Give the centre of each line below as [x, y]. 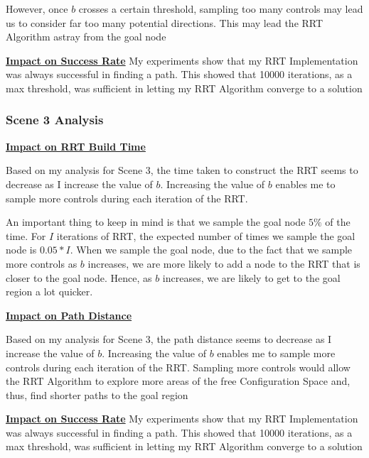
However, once [37, 9]
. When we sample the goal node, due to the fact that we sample [211, 250]
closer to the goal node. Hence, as [79, 277]
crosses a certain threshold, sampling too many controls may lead [221, 9]
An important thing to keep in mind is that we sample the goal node [156, 222]
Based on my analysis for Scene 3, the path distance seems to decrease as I [169, 339]
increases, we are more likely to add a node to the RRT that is [224, 263]
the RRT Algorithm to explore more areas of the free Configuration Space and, [178, 381]
